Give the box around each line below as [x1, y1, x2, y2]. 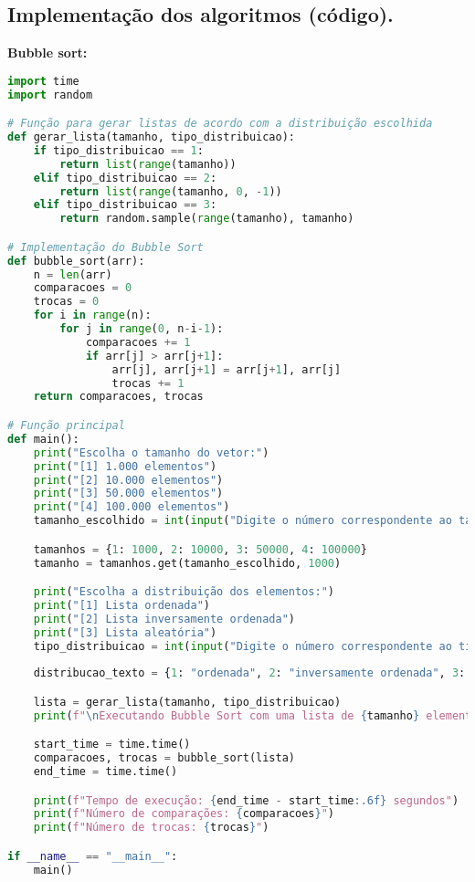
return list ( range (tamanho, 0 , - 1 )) [59, 184, 282, 198]
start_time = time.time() [33, 738, 191, 751]
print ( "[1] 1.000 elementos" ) [33, 459, 217, 473]
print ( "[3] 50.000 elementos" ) [33, 487, 224, 500]
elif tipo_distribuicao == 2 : [33, 171, 217, 184]
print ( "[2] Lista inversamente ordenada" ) [33, 612, 296, 625]
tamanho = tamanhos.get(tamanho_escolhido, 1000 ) [33, 556, 342, 570]
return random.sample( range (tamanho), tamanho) [59, 212, 354, 226]
